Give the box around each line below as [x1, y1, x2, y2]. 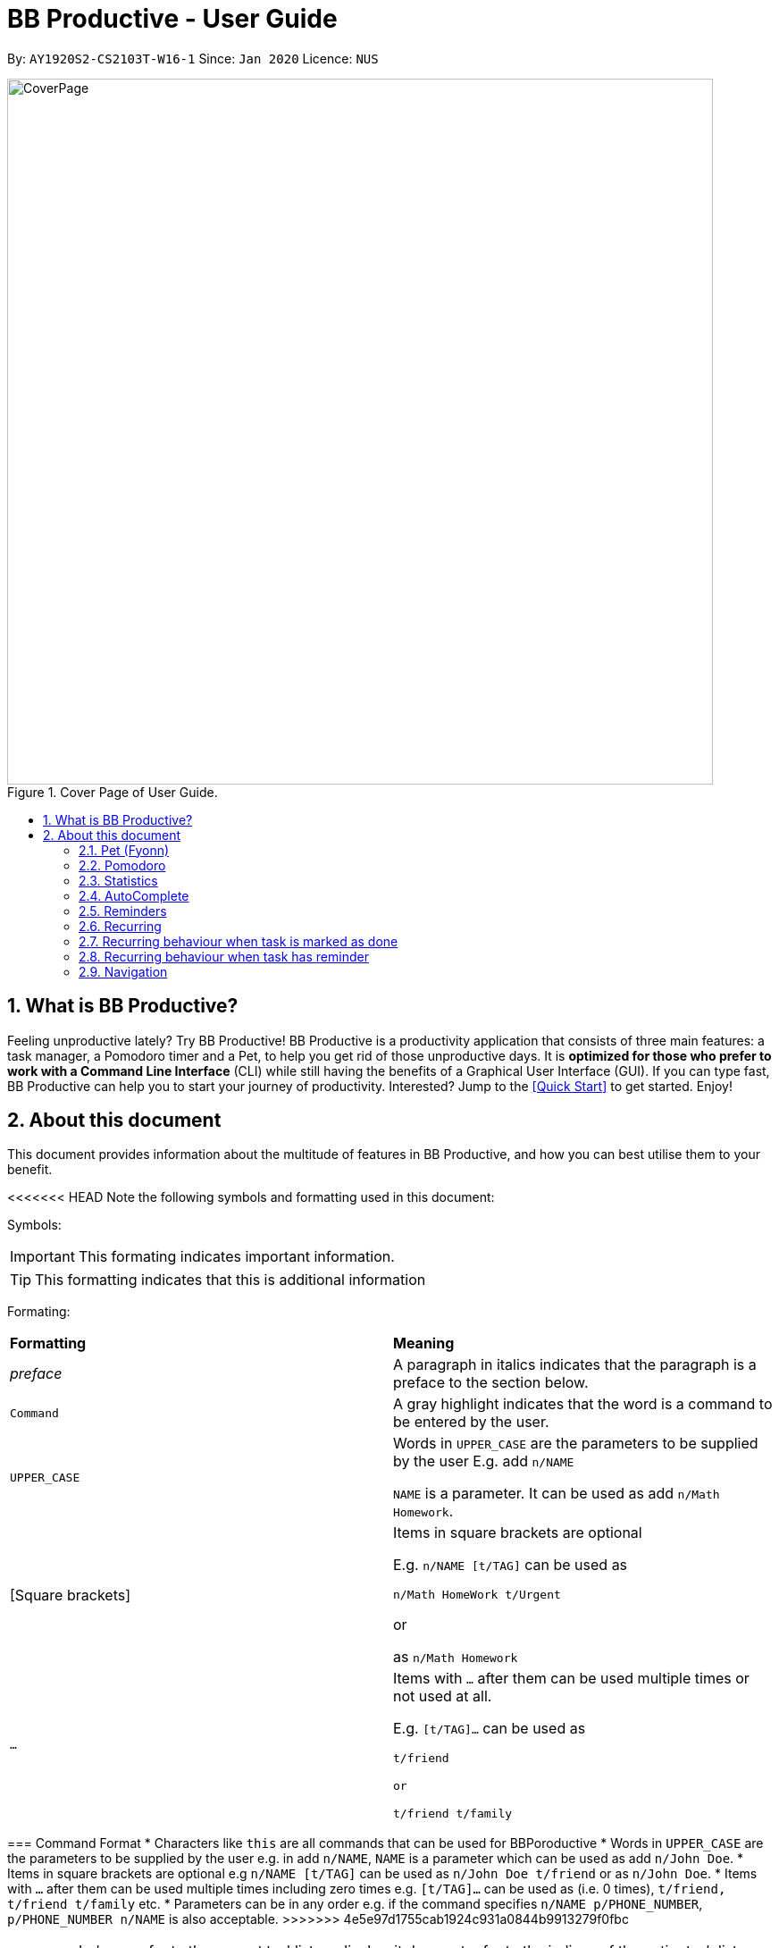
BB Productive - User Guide [7, 4, 338, 34]
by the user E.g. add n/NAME [393, 1452, 574, 1471]
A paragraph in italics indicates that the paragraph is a [393, 1356, 757, 1374]
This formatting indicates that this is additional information [35, 1271, 426, 1289]
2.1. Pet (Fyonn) [79, 842, 170, 858]
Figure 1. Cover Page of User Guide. [7, 784, 218, 800]
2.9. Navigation [79, 963, 168, 979]
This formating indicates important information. [78, 1247, 395, 1266]
